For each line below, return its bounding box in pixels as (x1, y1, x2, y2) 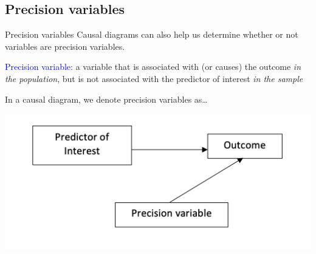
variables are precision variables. (5, 39, 125, 52)
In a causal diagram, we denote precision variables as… (5, 92, 208, 105)
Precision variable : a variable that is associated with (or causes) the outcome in (5, 60, 301, 73)
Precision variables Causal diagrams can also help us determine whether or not (5, 28, 298, 41)
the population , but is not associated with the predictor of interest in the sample (5, 72, 303, 84)
